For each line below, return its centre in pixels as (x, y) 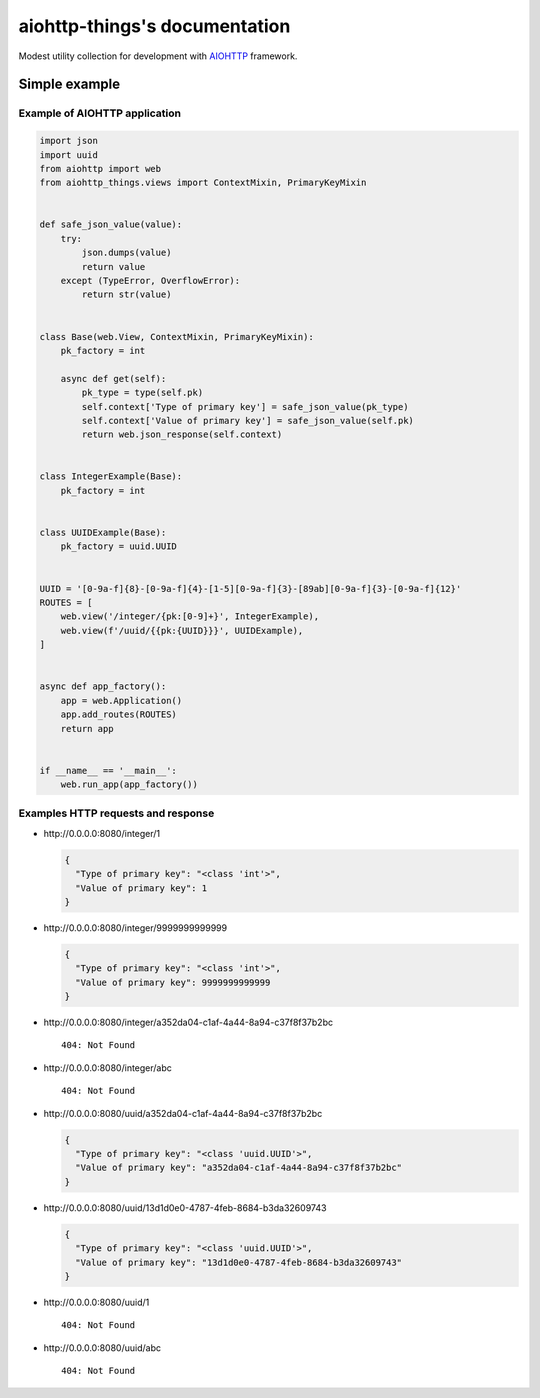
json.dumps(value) (126, 253)
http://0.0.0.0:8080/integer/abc (107, 1067)
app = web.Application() (121, 700)
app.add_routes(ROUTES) (118, 714)
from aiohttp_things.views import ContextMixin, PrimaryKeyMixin (203, 183)
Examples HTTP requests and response (116, 813)
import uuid (69, 154)
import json (69, 141)
